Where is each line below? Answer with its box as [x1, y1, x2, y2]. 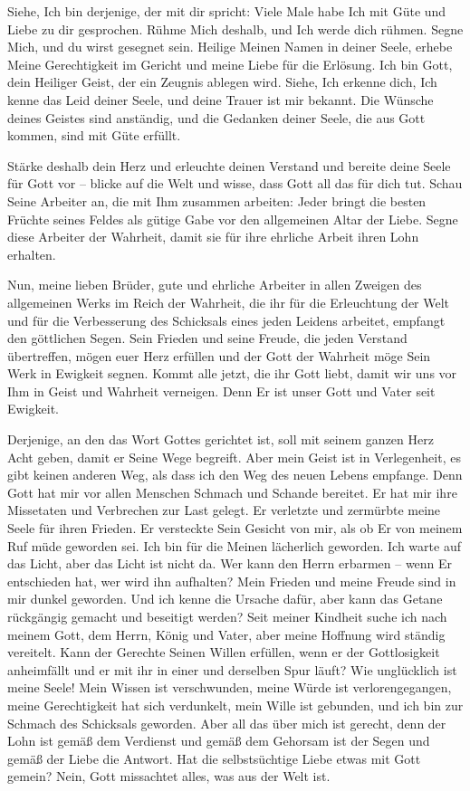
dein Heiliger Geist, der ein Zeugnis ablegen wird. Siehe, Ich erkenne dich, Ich [7, 72, 437, 91]
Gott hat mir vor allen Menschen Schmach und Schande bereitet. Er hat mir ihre [7, 482, 457, 501]
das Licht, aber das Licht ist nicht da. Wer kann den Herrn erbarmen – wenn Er [7, 554, 453, 573]
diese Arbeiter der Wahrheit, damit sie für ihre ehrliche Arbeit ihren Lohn [7, 227, 419, 246]
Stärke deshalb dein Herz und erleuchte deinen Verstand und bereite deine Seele [7, 156, 451, 175]
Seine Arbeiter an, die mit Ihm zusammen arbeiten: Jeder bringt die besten [7, 191, 427, 210]
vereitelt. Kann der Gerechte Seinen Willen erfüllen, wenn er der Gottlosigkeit [7, 643, 440, 662]
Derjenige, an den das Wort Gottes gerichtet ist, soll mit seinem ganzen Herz [7, 430, 434, 449]
